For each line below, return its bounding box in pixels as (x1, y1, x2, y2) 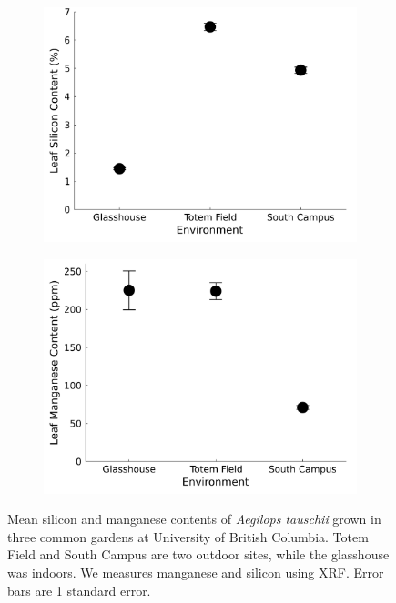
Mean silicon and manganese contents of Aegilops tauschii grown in (7, 509, 381, 528)
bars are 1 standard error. (7, 580, 151, 599)
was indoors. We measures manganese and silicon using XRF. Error (7, 562, 384, 581)
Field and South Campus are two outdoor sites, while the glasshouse (7, 545, 390, 564)
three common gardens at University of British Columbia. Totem (7, 527, 369, 546)
